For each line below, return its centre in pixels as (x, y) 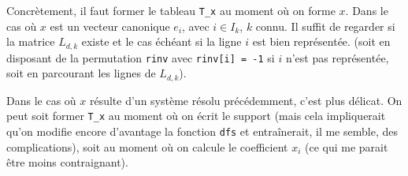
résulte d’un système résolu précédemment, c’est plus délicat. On (246, 100)
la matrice (31, 41)
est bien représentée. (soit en (321, 41)
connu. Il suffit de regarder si (325, 26)
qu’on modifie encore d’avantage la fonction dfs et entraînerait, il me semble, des (202, 131)
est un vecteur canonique (110, 26)
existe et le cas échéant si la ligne (161, 41)
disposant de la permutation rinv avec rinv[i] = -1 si (141, 57)
